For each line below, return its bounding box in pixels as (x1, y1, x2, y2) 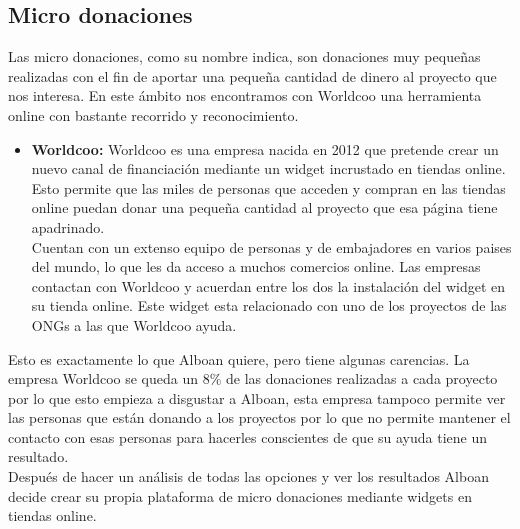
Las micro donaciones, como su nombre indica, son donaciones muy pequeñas (8, 46, 481, 67)
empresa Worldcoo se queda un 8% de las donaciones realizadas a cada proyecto (8, 368, 498, 389)
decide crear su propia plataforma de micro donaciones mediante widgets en (8, 485, 472, 506)
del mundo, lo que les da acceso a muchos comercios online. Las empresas (31, 256, 481, 277)
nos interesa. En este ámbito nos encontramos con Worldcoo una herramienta (8, 85, 482, 106)
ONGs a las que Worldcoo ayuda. (31, 314, 237, 335)
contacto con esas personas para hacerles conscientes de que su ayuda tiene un (8, 426, 487, 447)
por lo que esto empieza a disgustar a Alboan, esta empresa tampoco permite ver (8, 387, 506, 408)
